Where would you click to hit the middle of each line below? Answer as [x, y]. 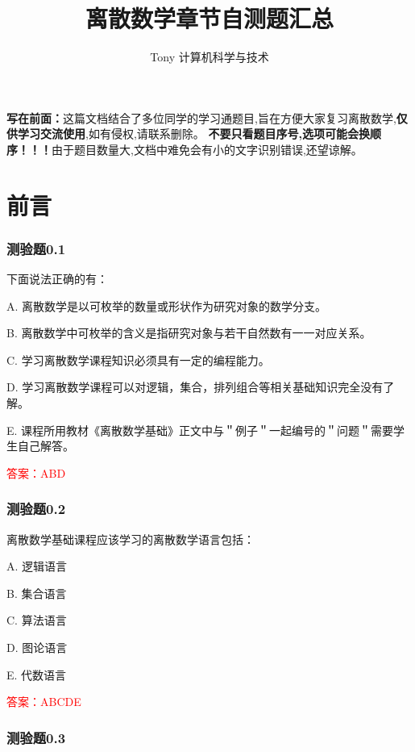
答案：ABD [36, 472]
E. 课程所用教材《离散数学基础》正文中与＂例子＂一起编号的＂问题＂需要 [200, 430]
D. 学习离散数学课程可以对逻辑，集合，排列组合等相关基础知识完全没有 [195, 387]
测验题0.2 [36, 509]
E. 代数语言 [37, 674]
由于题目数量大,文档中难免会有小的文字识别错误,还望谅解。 [207, 149]
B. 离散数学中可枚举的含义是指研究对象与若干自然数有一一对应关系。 [189, 333]
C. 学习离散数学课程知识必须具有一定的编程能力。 [138, 359]
